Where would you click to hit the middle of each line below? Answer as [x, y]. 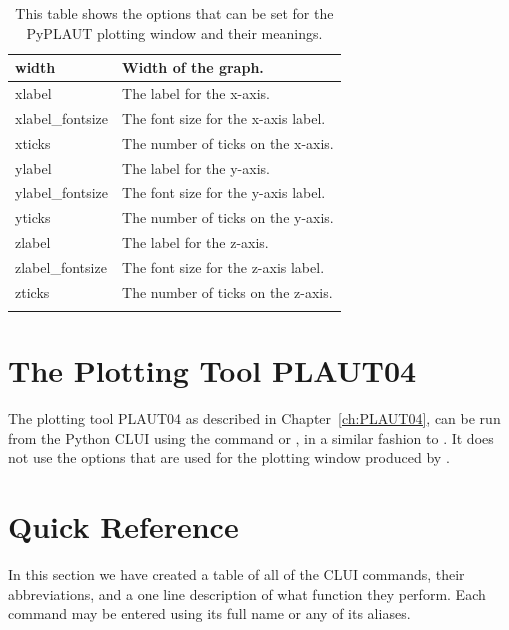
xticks [33, 142]
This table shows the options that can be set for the [174, 13]
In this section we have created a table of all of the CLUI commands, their [236, 574]
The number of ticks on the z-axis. [227, 291]
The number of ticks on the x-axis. [228, 142]
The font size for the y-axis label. [224, 192]
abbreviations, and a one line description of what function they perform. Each [247, 593]
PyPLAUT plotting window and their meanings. [174, 32]
